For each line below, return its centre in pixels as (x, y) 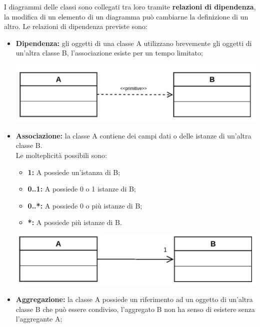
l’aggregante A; (39, 319)
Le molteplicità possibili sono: (61, 155)
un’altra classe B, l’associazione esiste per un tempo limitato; (109, 53)
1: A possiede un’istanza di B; (74, 172)
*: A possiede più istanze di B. (75, 222)
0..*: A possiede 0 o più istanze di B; (85, 205)
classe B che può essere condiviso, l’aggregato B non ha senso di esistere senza (135, 309)
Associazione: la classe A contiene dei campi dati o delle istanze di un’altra (133, 135)
